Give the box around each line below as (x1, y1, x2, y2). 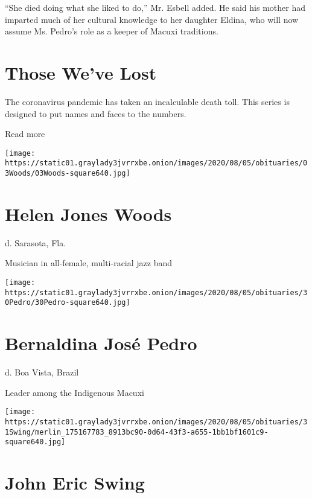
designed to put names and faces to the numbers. (5, 107, 186, 120)
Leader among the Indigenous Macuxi (5, 386, 144, 398)
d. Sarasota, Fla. (5, 236, 66, 249)
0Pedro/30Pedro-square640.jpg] (5, 298, 130, 307)
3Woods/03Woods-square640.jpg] (5, 169, 130, 177)
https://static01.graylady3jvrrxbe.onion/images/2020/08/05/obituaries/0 (5, 159, 308, 168)
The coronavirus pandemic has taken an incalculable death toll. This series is (5, 95, 290, 107)
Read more (5, 127, 45, 140)
